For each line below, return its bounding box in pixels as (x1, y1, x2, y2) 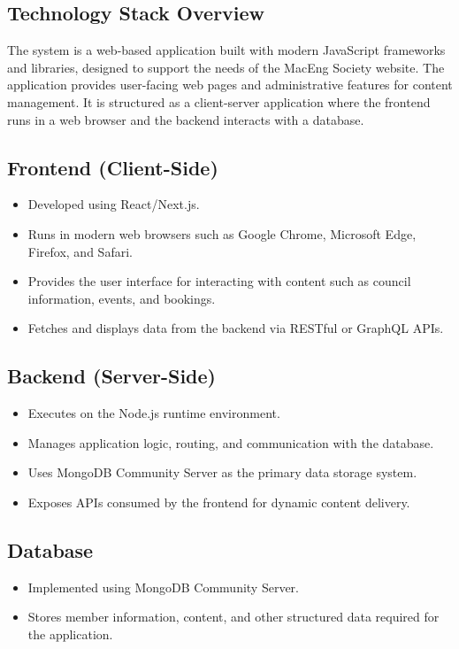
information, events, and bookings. (27, 289, 216, 307)
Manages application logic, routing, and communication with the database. (27, 433, 434, 452)
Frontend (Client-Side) (7, 153, 218, 181)
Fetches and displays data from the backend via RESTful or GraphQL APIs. (27, 319, 444, 337)
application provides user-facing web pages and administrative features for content (7, 75, 453, 94)
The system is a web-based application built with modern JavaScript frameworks (7, 41, 446, 59)
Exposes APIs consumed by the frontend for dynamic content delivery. (27, 492, 410, 511)
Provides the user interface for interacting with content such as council (27, 272, 411, 290)
